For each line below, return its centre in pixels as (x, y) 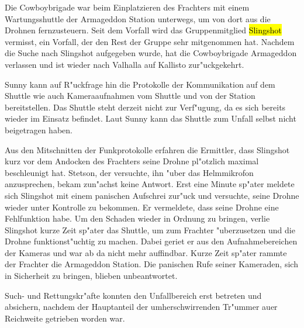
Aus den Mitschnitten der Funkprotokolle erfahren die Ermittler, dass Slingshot (147, 149)
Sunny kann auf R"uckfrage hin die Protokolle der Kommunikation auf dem (140, 84)
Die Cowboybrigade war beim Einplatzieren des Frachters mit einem (127, 7)
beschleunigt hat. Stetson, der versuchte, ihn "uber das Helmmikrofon (129, 172)
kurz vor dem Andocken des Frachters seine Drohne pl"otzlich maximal (132, 161)
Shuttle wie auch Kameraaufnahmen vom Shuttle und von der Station (130, 96)
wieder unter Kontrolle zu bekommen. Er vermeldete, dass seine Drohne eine (142, 207)
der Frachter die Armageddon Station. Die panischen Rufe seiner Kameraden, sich (151, 264)
